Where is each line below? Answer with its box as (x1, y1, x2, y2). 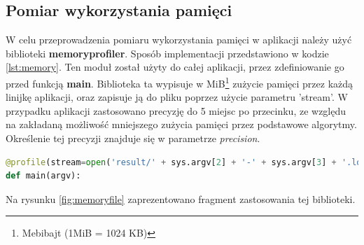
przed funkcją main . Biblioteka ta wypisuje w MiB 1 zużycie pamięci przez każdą (6, 73, 353, 90)
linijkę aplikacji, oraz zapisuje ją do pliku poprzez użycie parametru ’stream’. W (6, 90, 348, 104)
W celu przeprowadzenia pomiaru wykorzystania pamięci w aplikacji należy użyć (6, 32, 352, 47)
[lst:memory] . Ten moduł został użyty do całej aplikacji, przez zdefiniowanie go (6, 59, 344, 74)
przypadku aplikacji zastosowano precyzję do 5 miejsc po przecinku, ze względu (6, 103, 346, 118)
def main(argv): (6, 171, 81, 181)
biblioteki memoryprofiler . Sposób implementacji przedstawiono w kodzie (6, 45, 329, 60)
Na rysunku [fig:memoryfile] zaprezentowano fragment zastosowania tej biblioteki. (6, 191, 356, 206)
